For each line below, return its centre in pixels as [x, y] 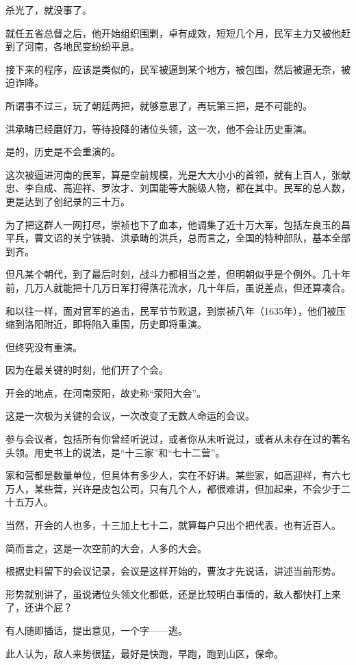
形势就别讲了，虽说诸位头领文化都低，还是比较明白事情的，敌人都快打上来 [173, 594]
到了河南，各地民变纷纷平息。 [73, 46]
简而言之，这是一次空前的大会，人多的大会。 [106, 548]
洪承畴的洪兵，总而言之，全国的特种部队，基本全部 [235, 238]
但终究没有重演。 [44, 347]
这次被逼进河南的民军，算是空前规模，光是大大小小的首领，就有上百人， [168, 174]
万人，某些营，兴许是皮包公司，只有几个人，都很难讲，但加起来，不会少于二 [178, 488]
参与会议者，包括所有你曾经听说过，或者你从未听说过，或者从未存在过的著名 [178, 439]
